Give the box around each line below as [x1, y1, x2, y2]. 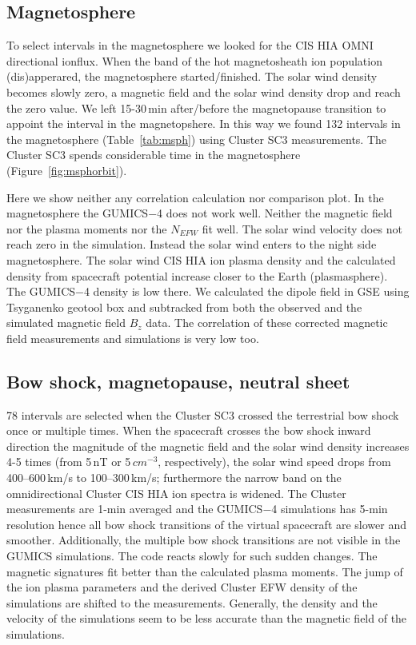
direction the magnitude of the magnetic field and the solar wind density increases [6, 437, 410, 454]
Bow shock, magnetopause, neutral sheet [6, 368, 350, 393]
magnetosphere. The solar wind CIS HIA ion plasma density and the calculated [6, 251, 396, 268]
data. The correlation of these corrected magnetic [146, 314, 388, 331]
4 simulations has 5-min [271, 500, 388, 517]
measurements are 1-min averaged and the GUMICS [6, 500, 263, 517]
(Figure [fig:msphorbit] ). [6, 161, 127, 178]
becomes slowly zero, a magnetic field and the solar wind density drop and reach [6, 83, 401, 100]
